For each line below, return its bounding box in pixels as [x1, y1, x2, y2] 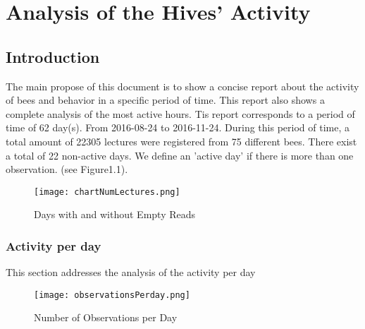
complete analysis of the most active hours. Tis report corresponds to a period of [6, 106, 355, 121]
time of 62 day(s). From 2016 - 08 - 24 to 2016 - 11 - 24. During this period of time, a [6, 120, 349, 135]
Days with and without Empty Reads [34, 207, 196, 222]
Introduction [6, 45, 100, 67]
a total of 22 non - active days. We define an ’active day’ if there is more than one [6, 148, 354, 162]
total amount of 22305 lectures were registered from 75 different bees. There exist [6, 133, 357, 148]
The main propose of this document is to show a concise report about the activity [6, 78, 359, 93]
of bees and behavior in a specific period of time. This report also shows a [6, 92, 325, 107]
